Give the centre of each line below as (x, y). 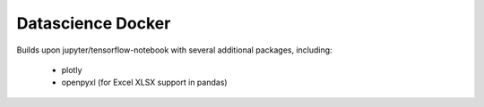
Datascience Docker (94, 23)
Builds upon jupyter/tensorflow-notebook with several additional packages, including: (174, 50)
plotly (72, 70)
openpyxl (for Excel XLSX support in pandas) (144, 82)
